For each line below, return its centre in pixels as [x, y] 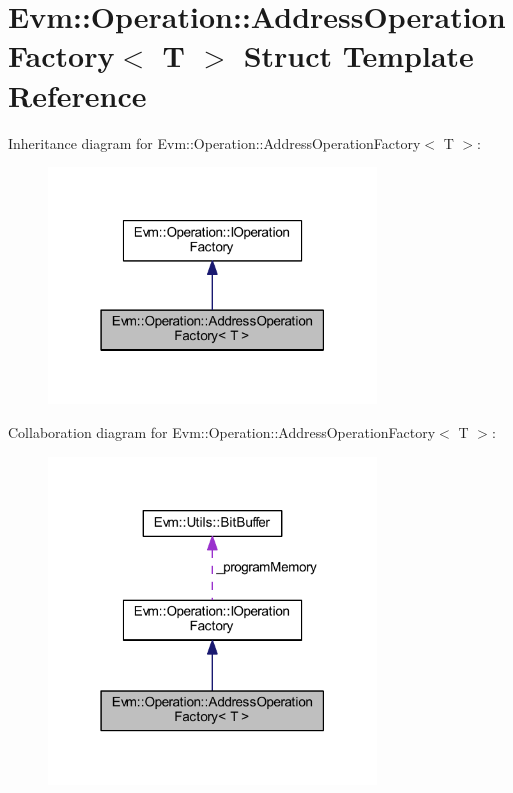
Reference [77, 94]
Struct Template [358, 55]
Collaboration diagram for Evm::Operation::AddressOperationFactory [222, 431]
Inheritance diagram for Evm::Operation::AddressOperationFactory [214, 142]
